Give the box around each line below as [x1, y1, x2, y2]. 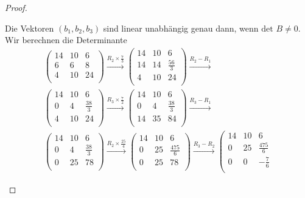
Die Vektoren [5, 21, 54, 34]
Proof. [5, 1, 27, 13]
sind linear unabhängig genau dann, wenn [103, 21, 259, 34]
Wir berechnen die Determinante [5, 33, 127, 46]
